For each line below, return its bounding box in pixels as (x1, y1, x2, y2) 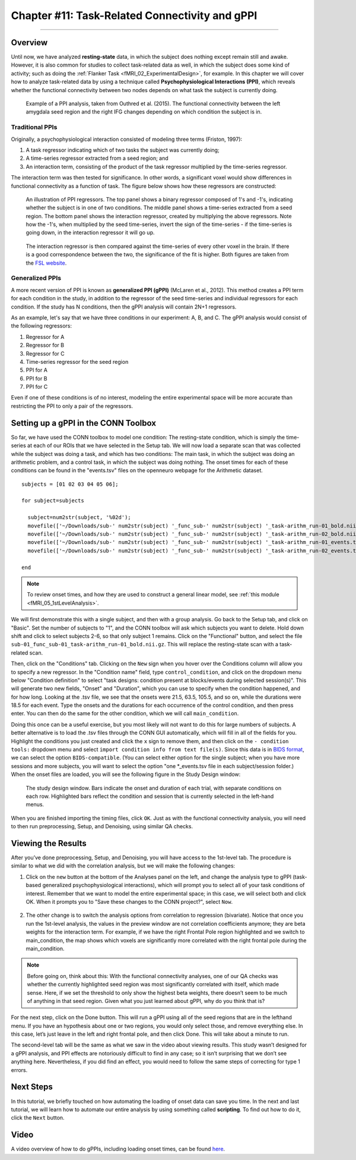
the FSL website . (26, 259, 67, 266)
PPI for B (26, 375, 47, 382)
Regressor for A (26, 333, 65, 340)
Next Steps (11, 1082, 53, 1092)
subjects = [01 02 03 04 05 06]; (21, 480, 119, 488)
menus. (26, 801, 44, 808)
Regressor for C (26, 350, 65, 357)
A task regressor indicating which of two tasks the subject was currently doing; (26, 146, 220, 153)
